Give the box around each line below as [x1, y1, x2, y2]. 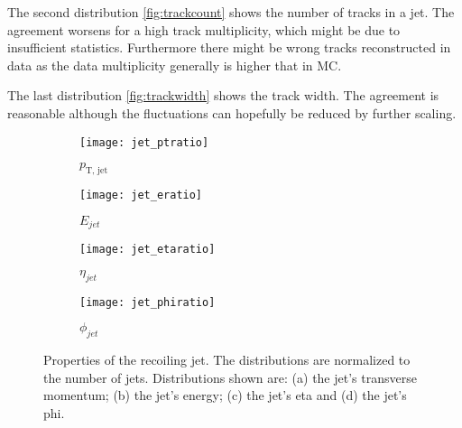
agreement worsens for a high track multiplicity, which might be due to [7, 20, 401, 39]
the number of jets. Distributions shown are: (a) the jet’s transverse [43, 368, 417, 386]
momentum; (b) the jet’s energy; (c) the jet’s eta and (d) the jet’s [43, 386, 407, 405]
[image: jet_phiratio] [79, 295, 216, 309]
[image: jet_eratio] [79, 189, 203, 202]
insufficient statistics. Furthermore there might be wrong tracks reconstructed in [7, 38, 451, 57]
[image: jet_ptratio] [79, 135, 209, 149]
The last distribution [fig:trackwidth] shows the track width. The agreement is [7, 86, 439, 105]
